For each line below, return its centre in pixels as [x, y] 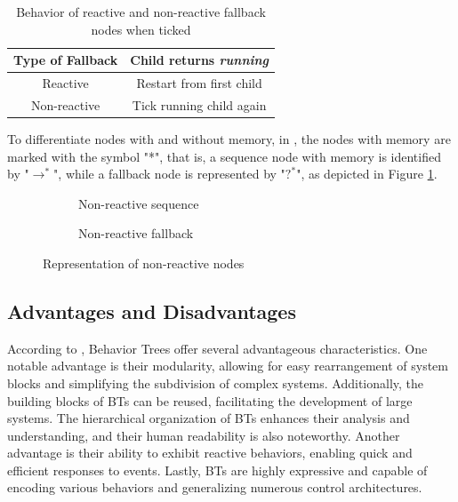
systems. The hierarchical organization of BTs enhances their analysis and [209, 418]
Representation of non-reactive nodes [144, 263]
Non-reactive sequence [139, 203]
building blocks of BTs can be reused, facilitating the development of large [210, 400]
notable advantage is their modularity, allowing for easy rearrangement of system [228, 366]
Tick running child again [199, 104]
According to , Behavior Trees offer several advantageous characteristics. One [217, 348]
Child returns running [200, 60]
